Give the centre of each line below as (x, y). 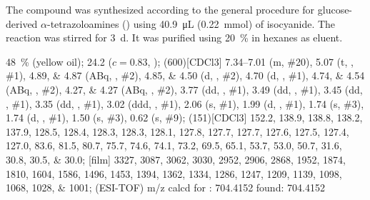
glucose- (335, 9)
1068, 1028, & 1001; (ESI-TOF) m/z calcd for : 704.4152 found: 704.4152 (165, 187)
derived (22, 23)
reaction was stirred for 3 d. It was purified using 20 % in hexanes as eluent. (174, 37)
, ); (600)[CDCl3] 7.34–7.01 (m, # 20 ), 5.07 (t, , (250, 61)
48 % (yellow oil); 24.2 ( (59, 61)
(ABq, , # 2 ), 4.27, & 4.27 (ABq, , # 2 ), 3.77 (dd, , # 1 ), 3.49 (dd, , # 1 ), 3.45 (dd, (184, 89)
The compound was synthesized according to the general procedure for (160, 9)
